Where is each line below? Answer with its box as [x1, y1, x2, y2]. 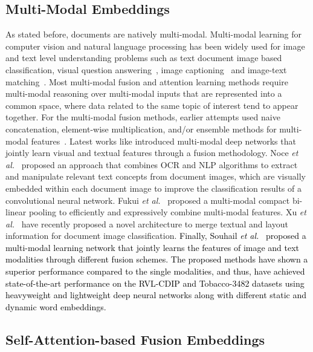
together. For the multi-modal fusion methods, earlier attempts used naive [5, 111, 280, 123]
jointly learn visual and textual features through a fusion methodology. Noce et [5, 146, 298, 159]
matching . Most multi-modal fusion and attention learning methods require [5, 75, 288, 88]
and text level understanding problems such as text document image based [5, 51, 282, 64]
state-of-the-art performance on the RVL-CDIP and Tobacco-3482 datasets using [5, 276, 305, 289]
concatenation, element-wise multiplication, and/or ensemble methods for [5, 122, 277, 135]
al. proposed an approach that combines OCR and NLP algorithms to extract [5, 158, 298, 171]
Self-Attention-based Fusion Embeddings [5, 330, 265, 348]
